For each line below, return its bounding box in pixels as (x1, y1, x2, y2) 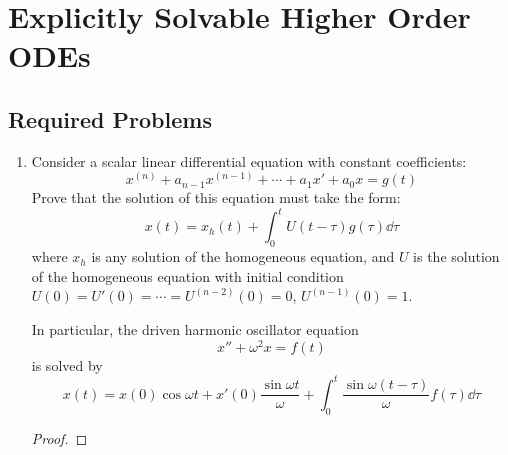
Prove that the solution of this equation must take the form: (31, 187, 401, 208)
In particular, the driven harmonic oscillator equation (31, 319, 359, 340)
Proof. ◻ (31, 427, 88, 448)
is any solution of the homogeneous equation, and (91, 246, 395, 267)
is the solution (413, 246, 500, 267)
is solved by (31, 354, 103, 375)
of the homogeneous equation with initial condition (31, 265, 344, 286)
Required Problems (8, 103, 212, 134)
